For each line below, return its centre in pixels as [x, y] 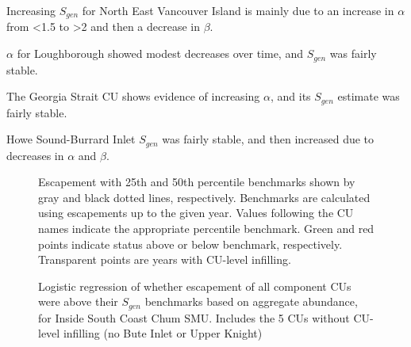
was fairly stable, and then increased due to [268, 139]
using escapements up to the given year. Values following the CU [196, 213]
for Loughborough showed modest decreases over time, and [160, 53]
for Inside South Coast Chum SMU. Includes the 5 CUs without [194, 317]
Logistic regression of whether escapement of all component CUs [195, 286]
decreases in [35, 155]
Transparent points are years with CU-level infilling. [165, 259]
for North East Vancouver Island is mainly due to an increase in [238, 10]
